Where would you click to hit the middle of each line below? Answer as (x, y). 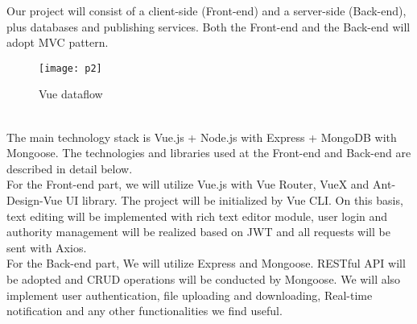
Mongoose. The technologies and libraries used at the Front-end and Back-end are (209, 153)
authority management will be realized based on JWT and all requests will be (198, 232)
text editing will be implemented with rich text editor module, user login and (197, 216)
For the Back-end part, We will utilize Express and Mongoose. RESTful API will (206, 263)
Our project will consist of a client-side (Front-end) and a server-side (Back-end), (206, 10)
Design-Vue (35, 200)
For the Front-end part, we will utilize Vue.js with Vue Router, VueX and (188, 184)
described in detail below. (70, 168)
